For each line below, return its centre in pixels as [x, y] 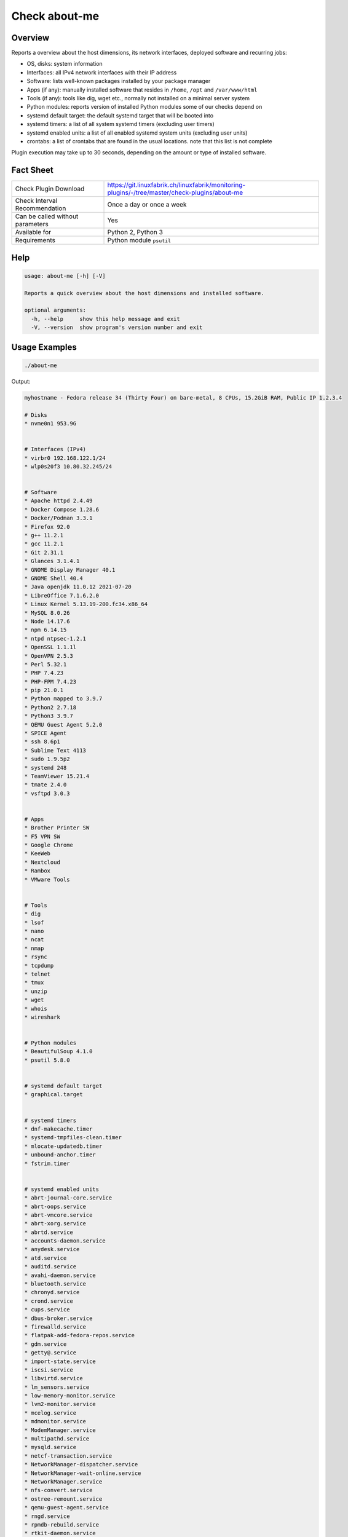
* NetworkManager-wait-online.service [83, 1473]
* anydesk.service [52, 1249]
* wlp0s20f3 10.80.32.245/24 [68, 466]
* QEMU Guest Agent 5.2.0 [63, 725]
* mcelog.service [50, 1413]
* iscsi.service [49, 1370]
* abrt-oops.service [55, 1206]
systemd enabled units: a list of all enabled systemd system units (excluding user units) [137, 133]
